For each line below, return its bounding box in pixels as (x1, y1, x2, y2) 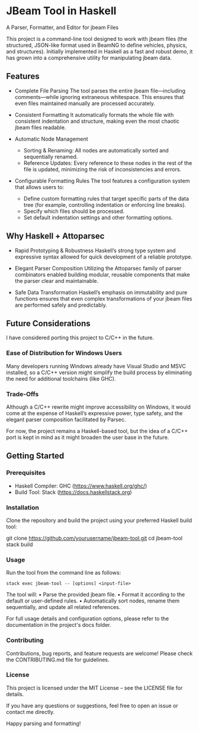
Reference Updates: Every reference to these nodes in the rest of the (23, 159, 192, 167)
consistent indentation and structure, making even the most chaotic (14, 117, 179, 125)
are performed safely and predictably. (14, 301, 108, 308)
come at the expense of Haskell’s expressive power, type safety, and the (6, 409, 183, 416)
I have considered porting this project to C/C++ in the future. (6, 334, 154, 342)
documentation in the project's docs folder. (6, 622, 111, 629)
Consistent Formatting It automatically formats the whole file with (14, 111, 174, 118)
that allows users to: (14, 183, 64, 190)
